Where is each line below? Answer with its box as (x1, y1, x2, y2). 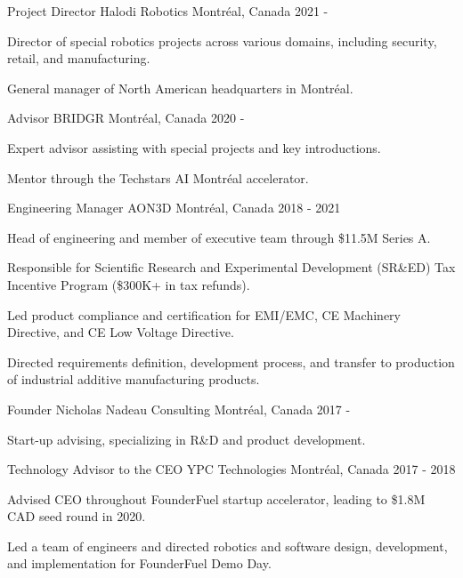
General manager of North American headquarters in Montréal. (7, 78, 353, 97)
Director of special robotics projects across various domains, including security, (7, 31, 437, 50)
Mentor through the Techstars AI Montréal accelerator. (7, 168, 309, 187)
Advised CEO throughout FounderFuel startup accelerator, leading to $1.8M (7, 489, 426, 508)
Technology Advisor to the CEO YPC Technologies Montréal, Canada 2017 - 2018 (7, 460, 456, 478)
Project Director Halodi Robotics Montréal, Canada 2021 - (7, 2, 329, 20)
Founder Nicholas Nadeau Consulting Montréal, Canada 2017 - (7, 399, 351, 418)
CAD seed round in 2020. (7, 507, 146, 526)
